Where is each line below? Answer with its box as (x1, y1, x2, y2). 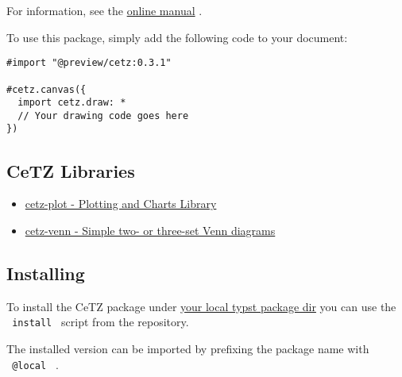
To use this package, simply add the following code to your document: (6, 29, 348, 45)
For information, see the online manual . (6, 2, 203, 18)
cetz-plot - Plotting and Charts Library (25, 195, 217, 212)
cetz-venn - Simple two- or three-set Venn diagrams (25, 221, 276, 238)
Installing (6, 260, 85, 285)
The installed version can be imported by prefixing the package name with (6, 340, 369, 356)
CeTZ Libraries (6, 158, 135, 183)
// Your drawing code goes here (17, 110, 189, 121)
